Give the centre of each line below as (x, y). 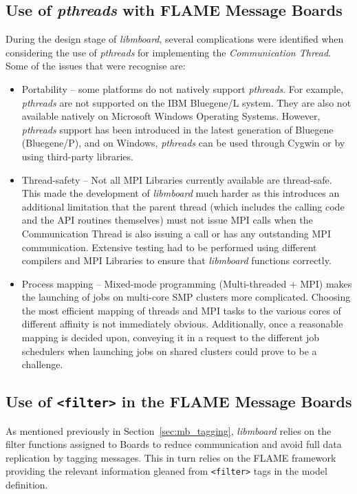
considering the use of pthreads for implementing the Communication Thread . (169, 52)
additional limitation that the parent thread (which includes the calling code (183, 206)
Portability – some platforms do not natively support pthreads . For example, (183, 88)
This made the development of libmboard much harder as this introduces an (181, 193)
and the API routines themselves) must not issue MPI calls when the (167, 220)
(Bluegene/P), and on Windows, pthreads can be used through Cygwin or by (183, 143)
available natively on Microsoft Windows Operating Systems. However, (171, 116)
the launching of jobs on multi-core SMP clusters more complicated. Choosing (186, 297)
